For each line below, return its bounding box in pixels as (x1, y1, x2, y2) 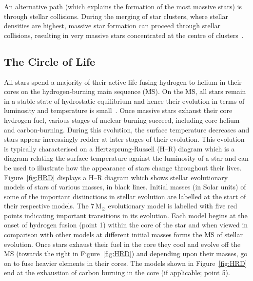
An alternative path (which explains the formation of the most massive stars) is (4, 1, 242, 11)
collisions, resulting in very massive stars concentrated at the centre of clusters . (4, 30, 244, 40)
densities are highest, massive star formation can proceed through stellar (4, 20, 221, 31)
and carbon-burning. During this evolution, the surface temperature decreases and (4, 124, 250, 134)
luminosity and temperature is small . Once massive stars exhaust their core (4, 105, 233, 115)
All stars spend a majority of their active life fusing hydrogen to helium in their (4, 76, 242, 87)
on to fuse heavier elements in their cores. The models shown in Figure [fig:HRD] (4, 258, 247, 268)
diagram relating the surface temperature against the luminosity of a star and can (4, 153, 249, 163)
